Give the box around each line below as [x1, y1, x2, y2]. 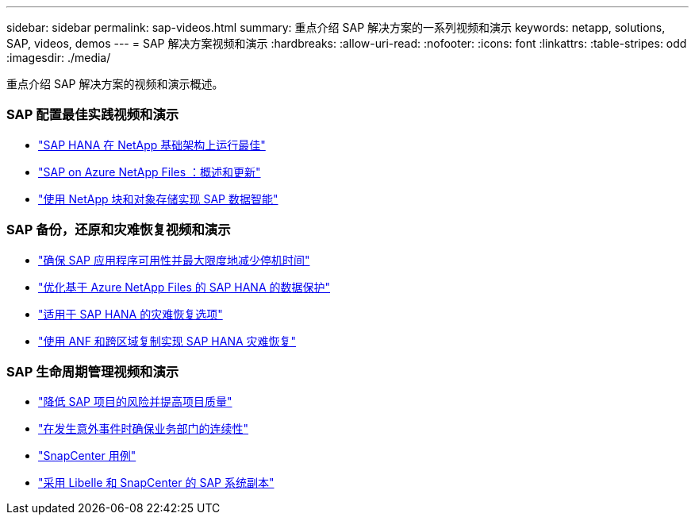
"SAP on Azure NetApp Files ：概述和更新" [38, 164, 261, 179]
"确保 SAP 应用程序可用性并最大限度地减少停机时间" [38, 253, 310, 267]
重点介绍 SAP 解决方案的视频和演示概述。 [6, 77, 224, 91]
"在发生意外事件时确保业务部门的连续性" [38, 422, 249, 436]
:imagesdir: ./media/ [6, 51, 111, 64]
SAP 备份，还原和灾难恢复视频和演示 [6, 222, 231, 238]
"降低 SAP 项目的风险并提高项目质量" [38, 395, 232, 409]
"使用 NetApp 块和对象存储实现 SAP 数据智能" [38, 191, 278, 206]
